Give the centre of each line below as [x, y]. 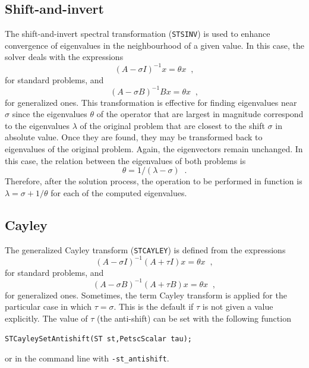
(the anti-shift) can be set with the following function [194, 318]
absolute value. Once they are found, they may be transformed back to [134, 137]
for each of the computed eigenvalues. [119, 192]
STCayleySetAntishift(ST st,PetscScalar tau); [98, 339]
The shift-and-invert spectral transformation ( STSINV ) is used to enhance [138, 34]
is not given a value [238, 306]
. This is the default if [154, 306]
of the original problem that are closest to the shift [172, 125]
